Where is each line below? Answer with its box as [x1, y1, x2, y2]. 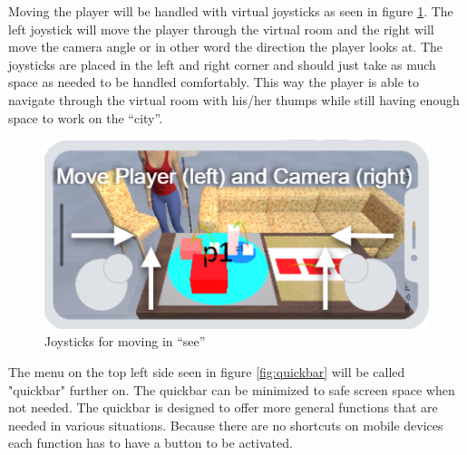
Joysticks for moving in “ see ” [44, 332, 206, 351]
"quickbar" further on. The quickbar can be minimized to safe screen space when [8, 380, 455, 399]
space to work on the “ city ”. [8, 108, 163, 127]
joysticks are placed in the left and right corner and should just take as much [8, 54, 436, 73]
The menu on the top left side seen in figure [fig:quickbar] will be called [8, 363, 405, 381]
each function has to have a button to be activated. [8, 433, 293, 452]
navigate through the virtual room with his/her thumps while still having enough [8, 90, 460, 109]
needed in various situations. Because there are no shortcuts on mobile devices [8, 415, 443, 434]
